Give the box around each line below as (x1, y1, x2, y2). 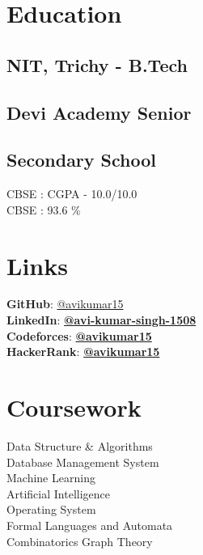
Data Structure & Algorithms (6, 437, 153, 454)
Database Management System (6, 453, 159, 470)
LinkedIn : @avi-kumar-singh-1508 (6, 311, 197, 328)
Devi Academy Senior (6, 100, 192, 125)
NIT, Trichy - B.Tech (6, 52, 188, 77)
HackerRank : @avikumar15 (6, 343, 160, 360)
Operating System (6, 501, 96, 518)
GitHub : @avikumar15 (6, 295, 124, 312)
